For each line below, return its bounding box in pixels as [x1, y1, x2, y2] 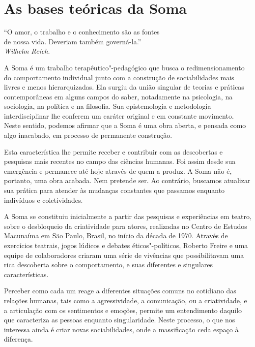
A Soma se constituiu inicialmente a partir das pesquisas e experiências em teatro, [4, 211, 252, 221]
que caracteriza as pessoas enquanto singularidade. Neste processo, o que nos [4, 315, 235, 325]
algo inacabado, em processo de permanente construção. [4, 130, 172, 140]
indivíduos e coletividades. [4, 194, 83, 205]
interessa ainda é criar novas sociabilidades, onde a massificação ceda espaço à [4, 324, 239, 334]
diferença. [4, 334, 33, 344]
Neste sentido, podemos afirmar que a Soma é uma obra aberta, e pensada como [4, 120, 246, 130]
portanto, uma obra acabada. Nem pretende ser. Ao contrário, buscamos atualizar [4, 175, 251, 186]
